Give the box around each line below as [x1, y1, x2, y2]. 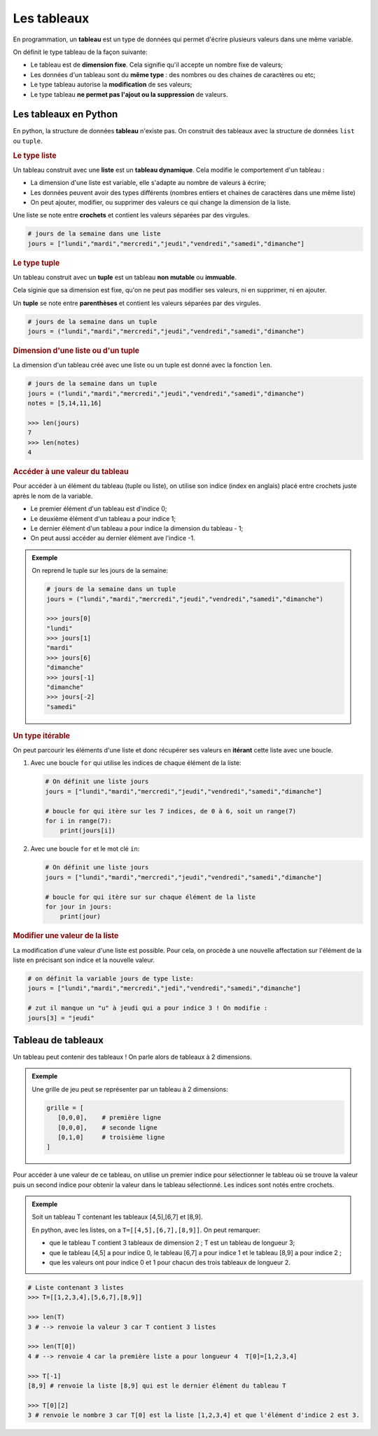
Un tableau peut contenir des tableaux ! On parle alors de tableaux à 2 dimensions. [13, 1052, 252, 1061]
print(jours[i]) [59, 827, 115, 834]
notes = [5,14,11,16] [27, 400, 102, 407]
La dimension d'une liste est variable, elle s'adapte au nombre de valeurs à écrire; [30, 179, 267, 187]
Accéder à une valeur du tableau [13, 467, 129, 477]
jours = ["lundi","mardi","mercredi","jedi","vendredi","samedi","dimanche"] [27, 984, 301, 992]
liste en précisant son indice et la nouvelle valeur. [13, 956, 155, 964]
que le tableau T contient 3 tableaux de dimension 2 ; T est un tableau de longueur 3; [49, 1238, 295, 1247]
